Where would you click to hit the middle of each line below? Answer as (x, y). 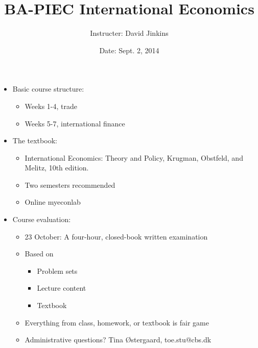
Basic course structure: (48, 89)
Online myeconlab (53, 202)
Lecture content (62, 288)
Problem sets (57, 270)
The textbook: (35, 140)
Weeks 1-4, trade (51, 106)
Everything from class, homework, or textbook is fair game (117, 322)
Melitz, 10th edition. (57, 168)
